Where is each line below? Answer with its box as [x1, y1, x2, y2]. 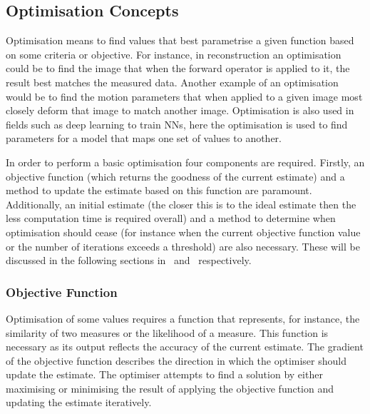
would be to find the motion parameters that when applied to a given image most [6, 89, 363, 103]
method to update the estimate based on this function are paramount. [6, 183, 312, 198]
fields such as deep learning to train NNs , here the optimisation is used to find [6, 116, 348, 131]
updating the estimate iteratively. [6, 395, 152, 410]
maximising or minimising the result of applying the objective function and [6, 380, 334, 395]
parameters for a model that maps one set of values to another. [6, 131, 282, 146]
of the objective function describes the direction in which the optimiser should [6, 353, 347, 368]
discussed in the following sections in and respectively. [6, 253, 252, 268]
